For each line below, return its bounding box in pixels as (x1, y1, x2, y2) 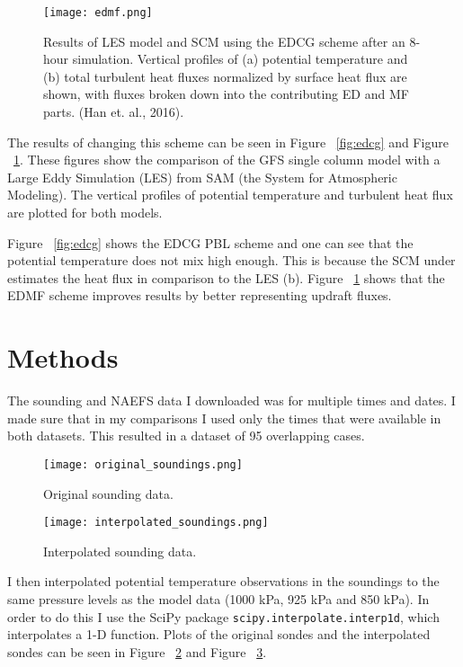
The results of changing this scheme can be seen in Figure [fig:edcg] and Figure (7, 132, 449, 151)
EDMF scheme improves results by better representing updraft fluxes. (7, 286, 392, 305)
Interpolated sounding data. (43, 541, 197, 560)
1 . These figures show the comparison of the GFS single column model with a (13, 150, 441, 169)
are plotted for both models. (7, 203, 163, 221)
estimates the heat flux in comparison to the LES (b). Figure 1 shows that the (7, 268, 445, 287)
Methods (7, 339, 119, 376)
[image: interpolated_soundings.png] (43, 516, 269, 529)
